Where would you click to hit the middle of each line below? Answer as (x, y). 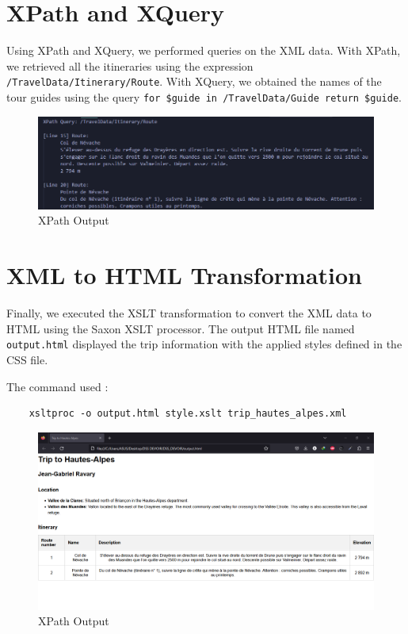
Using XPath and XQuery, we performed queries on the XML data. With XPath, (204, 50)
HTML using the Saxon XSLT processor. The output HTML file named (181, 328)
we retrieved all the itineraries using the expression (130, 65)
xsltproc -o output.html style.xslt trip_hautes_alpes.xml (188, 414)
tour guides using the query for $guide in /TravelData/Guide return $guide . (204, 96)
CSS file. (27, 359)
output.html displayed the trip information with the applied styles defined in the (204, 344)
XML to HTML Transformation (184, 275)
